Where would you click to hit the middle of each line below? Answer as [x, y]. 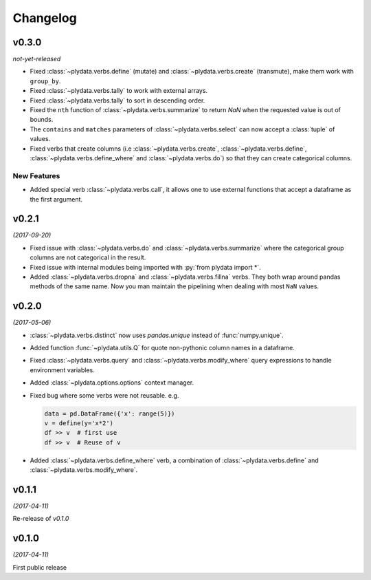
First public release [40, 567]
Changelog [45, 18]
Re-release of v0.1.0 [41, 519]
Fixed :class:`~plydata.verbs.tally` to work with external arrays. [119, 91]
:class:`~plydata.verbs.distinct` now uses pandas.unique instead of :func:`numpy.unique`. [157, 335]
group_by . [45, 81]
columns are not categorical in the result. [88, 257]
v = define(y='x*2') [79, 423]
